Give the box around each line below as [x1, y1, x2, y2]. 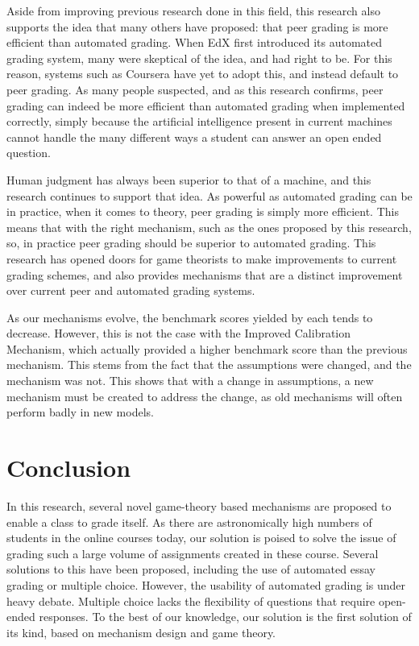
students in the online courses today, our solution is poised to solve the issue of [6, 529, 396, 546]
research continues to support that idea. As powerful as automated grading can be [6, 187, 413, 204]
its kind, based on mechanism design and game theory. [6, 623, 276, 640]
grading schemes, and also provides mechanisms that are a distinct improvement [6, 266, 403, 283]
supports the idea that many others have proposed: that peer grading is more [6, 18, 388, 35]
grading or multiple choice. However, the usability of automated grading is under [6, 576, 406, 593]
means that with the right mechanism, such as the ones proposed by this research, [6, 218, 412, 235]
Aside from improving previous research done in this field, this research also [6, 2, 380, 19]
